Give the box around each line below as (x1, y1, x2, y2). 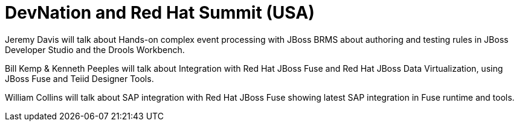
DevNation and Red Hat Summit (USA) (5, 2, 315, 23)
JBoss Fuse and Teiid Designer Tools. (5, 73, 154, 84)
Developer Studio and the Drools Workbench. (5, 44, 185, 55)
